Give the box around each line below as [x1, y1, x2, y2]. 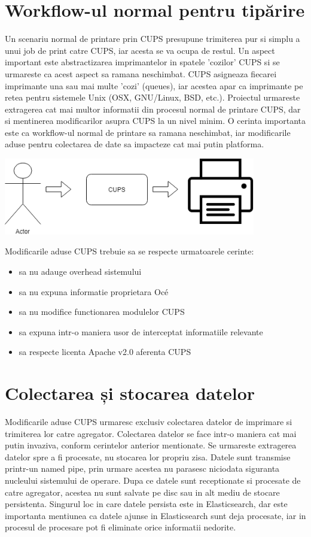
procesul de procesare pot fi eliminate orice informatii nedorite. [5, 521, 236, 533]
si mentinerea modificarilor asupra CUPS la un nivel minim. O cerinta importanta [5, 114, 306, 127]
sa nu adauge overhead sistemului [19, 265, 142, 277]
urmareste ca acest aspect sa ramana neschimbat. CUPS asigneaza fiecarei [5, 67, 277, 80]
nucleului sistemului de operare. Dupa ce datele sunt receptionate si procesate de [5, 474, 301, 486]
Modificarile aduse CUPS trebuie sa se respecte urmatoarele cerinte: [5, 245, 254, 257]
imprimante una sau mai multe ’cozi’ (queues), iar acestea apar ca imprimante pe [5, 79, 303, 92]
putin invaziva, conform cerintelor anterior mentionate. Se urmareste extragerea [5, 439, 297, 451]
